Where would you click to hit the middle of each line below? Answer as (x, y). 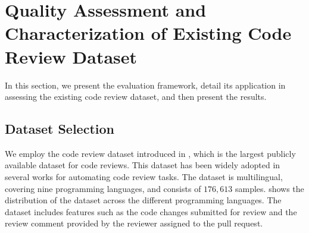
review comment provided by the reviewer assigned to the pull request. (134, 223)
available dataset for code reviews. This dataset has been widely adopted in (143, 165)
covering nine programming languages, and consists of (103, 188)
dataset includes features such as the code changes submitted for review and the (151, 211)
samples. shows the (270, 188)
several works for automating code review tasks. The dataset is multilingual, (144, 177)
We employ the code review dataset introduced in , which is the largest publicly (150, 153)
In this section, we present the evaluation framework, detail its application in (145, 85)
